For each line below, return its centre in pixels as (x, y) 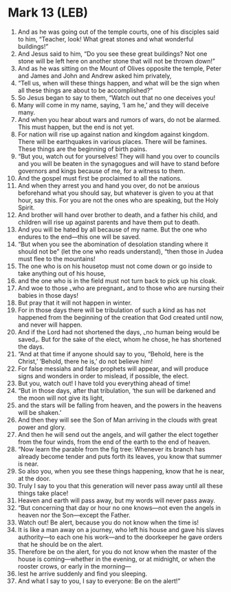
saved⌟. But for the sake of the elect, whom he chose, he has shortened (120, 339)
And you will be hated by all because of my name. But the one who (112, 229)
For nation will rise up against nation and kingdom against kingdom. (113, 134)
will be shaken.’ (40, 412)
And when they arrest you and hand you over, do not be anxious (109, 185)
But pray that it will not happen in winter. (75, 303)
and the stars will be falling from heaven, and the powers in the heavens (120, 405)
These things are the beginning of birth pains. (82, 149)
